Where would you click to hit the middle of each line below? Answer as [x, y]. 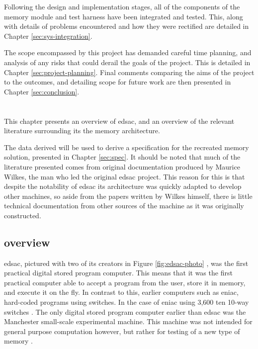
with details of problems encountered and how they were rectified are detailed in [127, 26]
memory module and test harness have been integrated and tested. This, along [124, 16]
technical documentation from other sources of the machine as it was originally [124, 206]
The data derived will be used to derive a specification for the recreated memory [127, 147]
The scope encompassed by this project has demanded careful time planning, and [128, 52]
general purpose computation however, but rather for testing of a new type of [122, 331]
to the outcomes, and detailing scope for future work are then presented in [118, 82]
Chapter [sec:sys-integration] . [48, 36]
